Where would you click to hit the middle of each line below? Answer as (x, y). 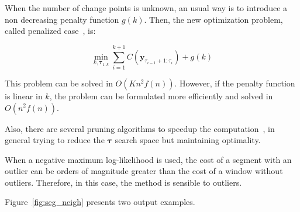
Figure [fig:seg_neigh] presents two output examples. (100, 202)
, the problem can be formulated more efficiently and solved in (161, 95)
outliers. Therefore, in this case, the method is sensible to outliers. (123, 182)
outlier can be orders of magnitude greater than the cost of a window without (144, 171)
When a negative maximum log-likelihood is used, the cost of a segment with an (148, 159)
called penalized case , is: (50, 31)
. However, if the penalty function (235, 83)
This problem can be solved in (59, 83)
